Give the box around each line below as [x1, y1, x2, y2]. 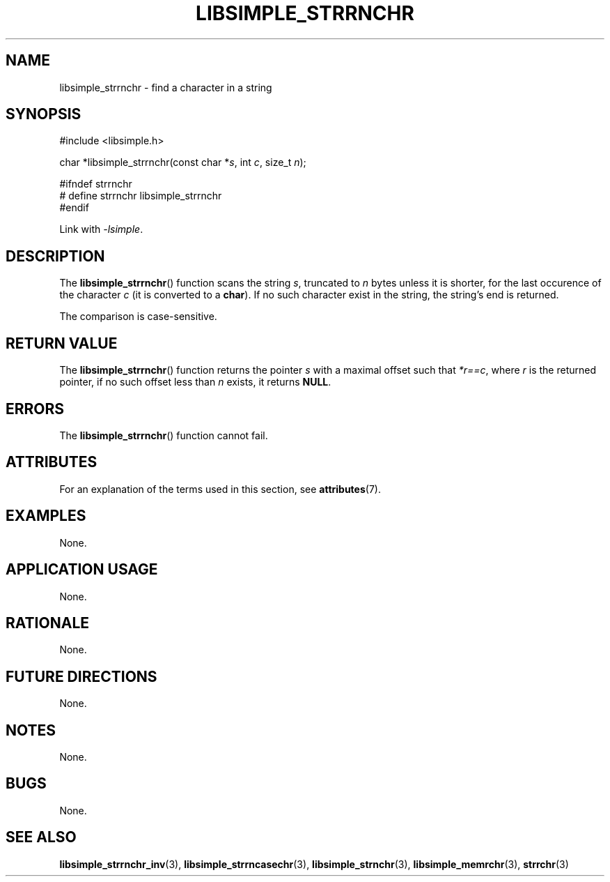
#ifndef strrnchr [59, 178, 132, 190]
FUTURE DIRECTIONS [6, 667, 157, 685]
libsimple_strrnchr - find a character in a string [59, 81, 272, 93]
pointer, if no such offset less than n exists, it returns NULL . [59, 376, 331, 388]
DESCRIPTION [6, 247, 105, 265]
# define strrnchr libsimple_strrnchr [59, 190, 222, 202]
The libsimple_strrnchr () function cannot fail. [59, 429, 268, 441]
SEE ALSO [6, 828, 77, 846]
